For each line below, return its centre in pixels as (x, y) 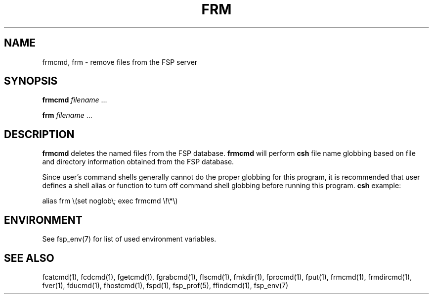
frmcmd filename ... (75, 100)
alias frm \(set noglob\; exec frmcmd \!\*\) (110, 201)
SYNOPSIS (31, 81)
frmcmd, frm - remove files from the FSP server (120, 62)
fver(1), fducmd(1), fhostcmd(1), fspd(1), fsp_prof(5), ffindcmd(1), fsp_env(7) (165, 285)
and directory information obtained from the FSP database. (138, 162)
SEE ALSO (29, 258)
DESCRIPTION (39, 134)
